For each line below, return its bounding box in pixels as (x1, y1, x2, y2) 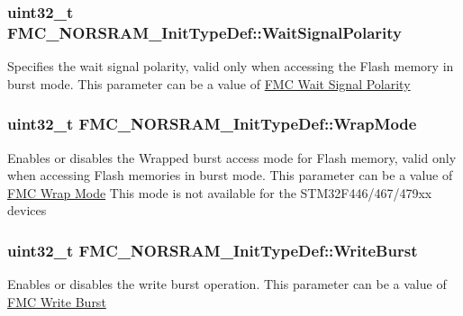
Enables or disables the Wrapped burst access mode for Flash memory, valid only (7, 148, 457, 167)
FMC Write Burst (7, 292, 106, 311)
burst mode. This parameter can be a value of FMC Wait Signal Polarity (7, 74, 411, 93)
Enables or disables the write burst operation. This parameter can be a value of (7, 275, 447, 293)
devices (7, 201, 47, 220)
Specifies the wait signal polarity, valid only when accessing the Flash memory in (7, 57, 454, 76)
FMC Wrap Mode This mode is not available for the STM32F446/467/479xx (7, 183, 432, 202)
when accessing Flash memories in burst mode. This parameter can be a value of (7, 166, 453, 185)
